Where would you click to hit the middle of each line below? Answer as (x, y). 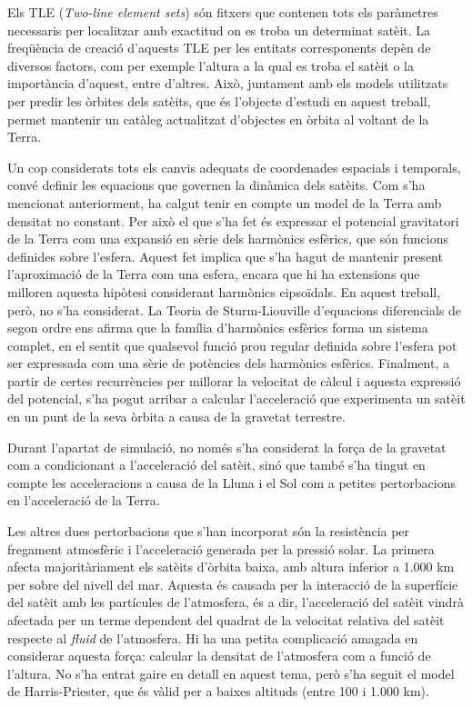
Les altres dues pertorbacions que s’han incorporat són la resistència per (209, 531)
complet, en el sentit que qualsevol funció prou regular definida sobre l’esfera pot (232, 345)
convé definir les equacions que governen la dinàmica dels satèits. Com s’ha (216, 185)
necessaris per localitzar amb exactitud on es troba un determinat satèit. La (219, 30)
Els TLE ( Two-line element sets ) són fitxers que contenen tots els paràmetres (223, 12)
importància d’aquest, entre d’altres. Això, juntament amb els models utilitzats (228, 83)
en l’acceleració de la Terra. (84, 500)
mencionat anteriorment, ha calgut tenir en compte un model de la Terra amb (225, 202)
